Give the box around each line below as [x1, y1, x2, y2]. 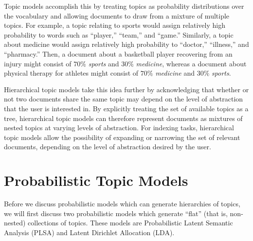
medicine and [155, 68, 195, 78]
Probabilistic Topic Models [4, 170, 188, 190]
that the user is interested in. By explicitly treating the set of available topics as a [4, 103, 249, 113]
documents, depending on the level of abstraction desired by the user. [4, 141, 211, 152]
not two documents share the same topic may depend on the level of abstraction [4, 94, 243, 104]
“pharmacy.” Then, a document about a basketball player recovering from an [4, 48, 233, 59]
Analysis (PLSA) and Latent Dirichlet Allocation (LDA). [4, 227, 175, 237]
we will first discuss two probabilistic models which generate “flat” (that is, [4, 208, 228, 218]
